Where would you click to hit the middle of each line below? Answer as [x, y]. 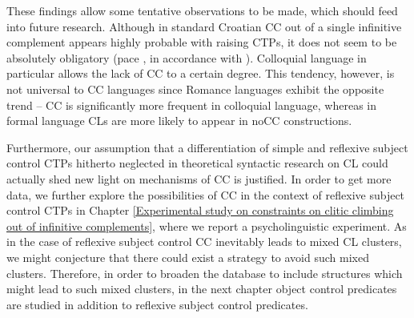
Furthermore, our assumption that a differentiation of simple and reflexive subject [207, 147]
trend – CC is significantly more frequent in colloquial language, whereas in [192, 105]
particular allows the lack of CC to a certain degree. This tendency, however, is [201, 73]
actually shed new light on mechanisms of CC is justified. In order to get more [199, 178]
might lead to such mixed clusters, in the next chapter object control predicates [202, 289]
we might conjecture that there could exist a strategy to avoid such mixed [188, 257]
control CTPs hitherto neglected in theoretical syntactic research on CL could [197, 163]
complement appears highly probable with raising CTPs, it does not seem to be [202, 42]
